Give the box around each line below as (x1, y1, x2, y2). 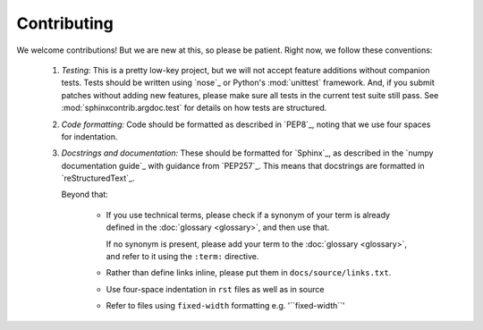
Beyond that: (61, 189, 109, 200)
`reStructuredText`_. (61, 173, 135, 183)
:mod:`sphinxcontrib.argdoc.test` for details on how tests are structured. (61, 103, 327, 114)
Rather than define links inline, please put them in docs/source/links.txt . (106, 267, 392, 278)
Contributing (16, 13, 114, 33)
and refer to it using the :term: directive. (106, 251, 259, 262)
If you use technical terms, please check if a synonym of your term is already (106, 209, 391, 220)
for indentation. (61, 131, 118, 142)
